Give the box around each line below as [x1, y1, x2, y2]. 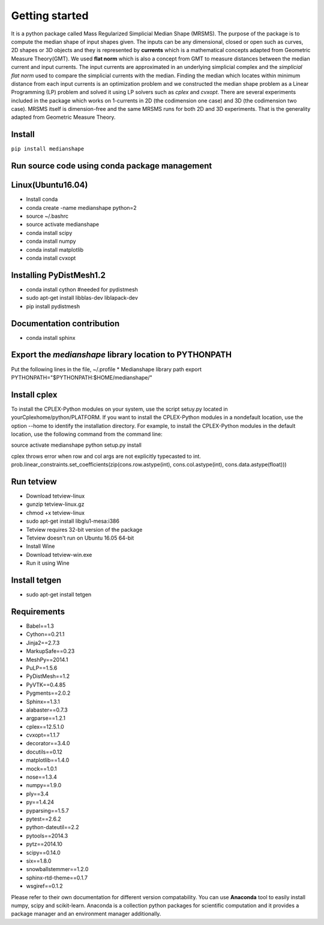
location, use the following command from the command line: [11, 430, 163, 438]
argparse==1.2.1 [26, 715, 66, 722]
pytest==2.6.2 [26, 815, 61, 822]
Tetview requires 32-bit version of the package [26, 526, 143, 533]
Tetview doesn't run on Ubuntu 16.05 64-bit [26, 534, 134, 542]
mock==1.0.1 [26, 765, 57, 772]
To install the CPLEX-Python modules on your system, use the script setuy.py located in [11, 405, 228, 412]
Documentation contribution [11, 318, 120, 329]
